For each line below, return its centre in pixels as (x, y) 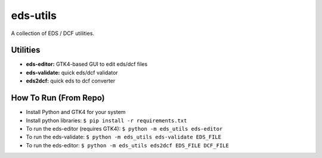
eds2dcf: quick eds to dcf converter (71, 81)
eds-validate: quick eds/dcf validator (72, 72)
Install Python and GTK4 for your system (76, 112)
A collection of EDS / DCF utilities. (53, 33)
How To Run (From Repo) (58, 98)
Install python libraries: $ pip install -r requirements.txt (106, 120)
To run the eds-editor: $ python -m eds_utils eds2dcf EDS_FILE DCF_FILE (127, 145)
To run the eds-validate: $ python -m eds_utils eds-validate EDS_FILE (124, 137)
